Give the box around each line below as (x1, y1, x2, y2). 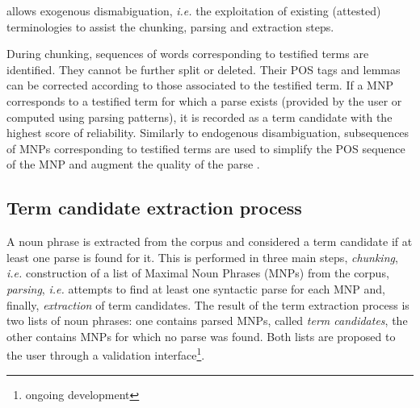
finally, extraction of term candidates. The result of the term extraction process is (6, 296, 409, 313)
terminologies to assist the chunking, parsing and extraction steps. (6, 18, 334, 35)
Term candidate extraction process (6, 195, 302, 220)
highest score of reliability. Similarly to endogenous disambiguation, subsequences (6, 124, 409, 141)
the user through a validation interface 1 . (6, 344, 205, 363)
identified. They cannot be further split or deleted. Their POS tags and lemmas (6, 60, 401, 77)
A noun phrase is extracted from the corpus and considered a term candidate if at (6, 233, 413, 250)
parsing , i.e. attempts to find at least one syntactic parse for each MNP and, (6, 280, 385, 297)
